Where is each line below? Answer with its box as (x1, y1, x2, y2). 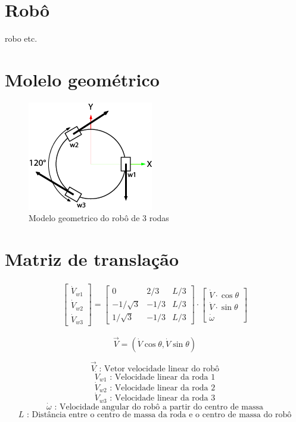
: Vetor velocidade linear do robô (99, 364, 219, 373)
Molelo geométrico (5, 67, 160, 91)
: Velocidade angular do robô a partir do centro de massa (54, 402, 263, 411)
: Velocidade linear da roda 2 (110, 383, 216, 392)
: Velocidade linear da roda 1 (110, 373, 216, 381)
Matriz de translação (5, 247, 179, 271)
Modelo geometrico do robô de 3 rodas (29, 212, 169, 224)
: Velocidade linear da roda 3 (110, 394, 216, 403)
